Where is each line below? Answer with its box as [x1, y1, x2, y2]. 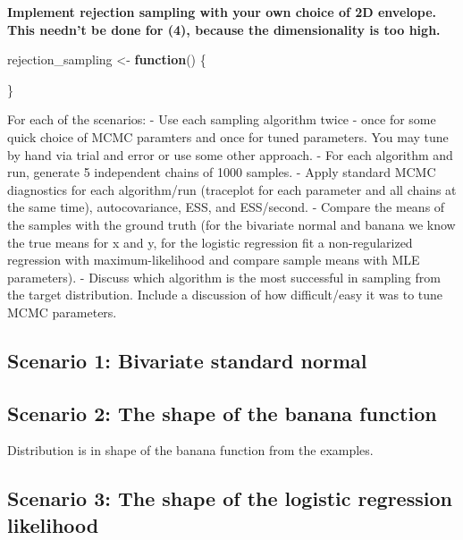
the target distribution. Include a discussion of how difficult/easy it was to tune [7, 285, 443, 304]
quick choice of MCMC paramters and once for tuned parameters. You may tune [7, 127, 449, 146]
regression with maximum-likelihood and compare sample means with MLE [7, 250, 420, 269]
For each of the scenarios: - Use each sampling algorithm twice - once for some [7, 110, 436, 129]
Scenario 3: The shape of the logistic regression [7, 485, 452, 512]
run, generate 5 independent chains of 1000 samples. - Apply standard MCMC [7, 163, 436, 181]
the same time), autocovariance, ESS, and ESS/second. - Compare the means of [7, 198, 445, 216]
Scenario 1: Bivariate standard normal [7, 346, 367, 374]
